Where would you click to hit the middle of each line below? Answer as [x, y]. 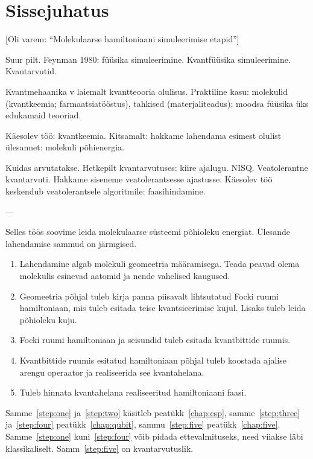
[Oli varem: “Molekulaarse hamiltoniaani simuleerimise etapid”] [122, 39]
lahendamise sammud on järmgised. [71, 243]
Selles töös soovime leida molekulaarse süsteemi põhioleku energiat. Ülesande [148, 232]
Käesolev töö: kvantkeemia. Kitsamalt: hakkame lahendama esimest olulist [144, 135]
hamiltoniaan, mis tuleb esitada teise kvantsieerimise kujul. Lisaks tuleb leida [163, 308]
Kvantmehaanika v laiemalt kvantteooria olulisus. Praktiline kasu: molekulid [147, 91]
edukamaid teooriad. [43, 115]
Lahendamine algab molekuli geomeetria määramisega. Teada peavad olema [160, 264]
